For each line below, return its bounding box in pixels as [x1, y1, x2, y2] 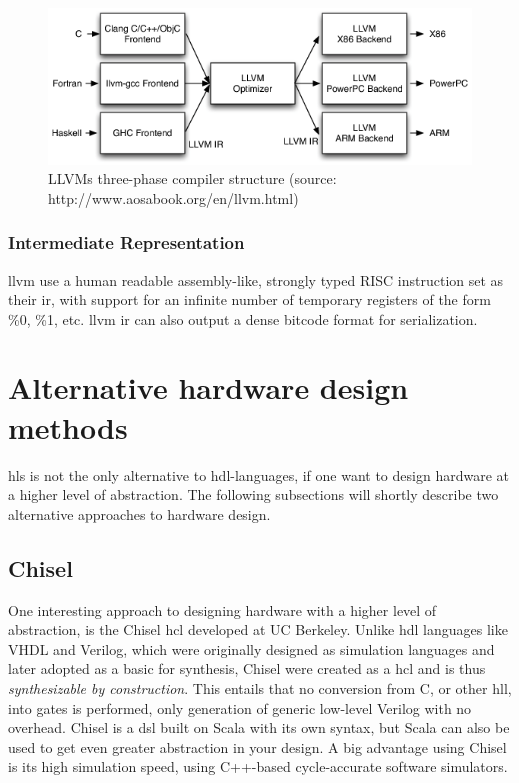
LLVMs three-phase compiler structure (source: [48, 168, 337, 189]
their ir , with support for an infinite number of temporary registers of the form [8, 289, 491, 310]
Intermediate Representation [8, 230, 245, 255]
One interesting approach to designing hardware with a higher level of [8, 599, 437, 620]
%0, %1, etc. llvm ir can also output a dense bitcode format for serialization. [8, 308, 478, 329]
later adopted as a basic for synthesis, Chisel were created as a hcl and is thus [8, 658, 486, 679]
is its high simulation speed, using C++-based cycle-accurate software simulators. [8, 756, 508, 777]
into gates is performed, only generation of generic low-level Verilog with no [8, 697, 472, 718]
